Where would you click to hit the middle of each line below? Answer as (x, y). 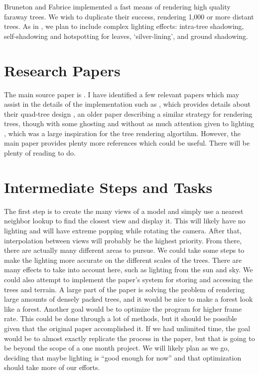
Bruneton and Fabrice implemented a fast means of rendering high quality (117, 6)
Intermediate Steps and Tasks (108, 187)
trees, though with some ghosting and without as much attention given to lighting (129, 123)
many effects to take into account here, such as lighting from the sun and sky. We (129, 270)
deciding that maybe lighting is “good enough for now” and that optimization (123, 357)
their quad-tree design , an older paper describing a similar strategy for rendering (128, 113)
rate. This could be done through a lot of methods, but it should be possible (121, 318)
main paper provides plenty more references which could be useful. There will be (127, 143)
